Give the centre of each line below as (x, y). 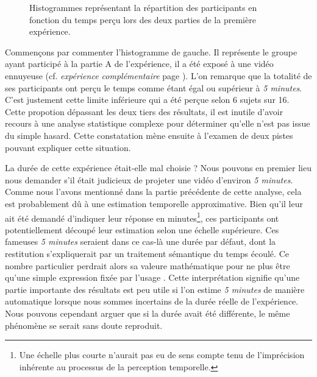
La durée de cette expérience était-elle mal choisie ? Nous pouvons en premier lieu (158, 168)
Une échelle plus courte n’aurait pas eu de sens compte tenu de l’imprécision (162, 355)
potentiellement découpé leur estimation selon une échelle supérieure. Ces (142, 229)
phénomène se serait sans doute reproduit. (84, 325)
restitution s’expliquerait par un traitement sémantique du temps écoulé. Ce (147, 253)
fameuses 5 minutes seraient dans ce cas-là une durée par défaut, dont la (141, 241)
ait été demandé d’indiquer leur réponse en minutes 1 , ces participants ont (142, 217)
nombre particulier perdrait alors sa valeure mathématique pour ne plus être (148, 265)
